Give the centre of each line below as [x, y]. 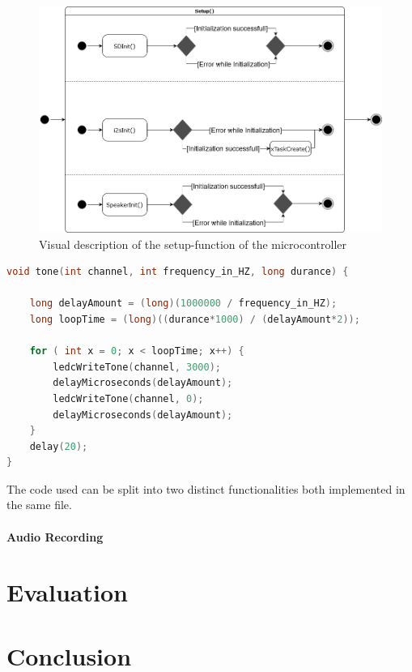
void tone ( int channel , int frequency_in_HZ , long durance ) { [178, 272]
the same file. [39, 505]
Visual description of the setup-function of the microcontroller [193, 244]
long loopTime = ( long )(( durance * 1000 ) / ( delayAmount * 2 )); [195, 319]
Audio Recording [55, 536]
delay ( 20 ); [59, 446]
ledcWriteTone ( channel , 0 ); [128, 398]
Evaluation [67, 592]
